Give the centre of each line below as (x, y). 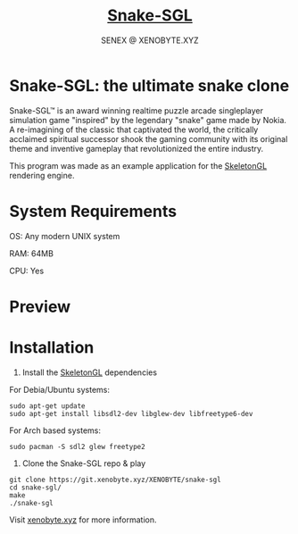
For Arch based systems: (55, 430)
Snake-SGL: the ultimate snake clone (149, 85)
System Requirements (93, 211)
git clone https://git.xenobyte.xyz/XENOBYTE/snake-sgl (115, 480)
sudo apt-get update (48, 406)
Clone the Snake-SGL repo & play (84, 463)
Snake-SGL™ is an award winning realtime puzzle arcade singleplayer (136, 110)
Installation (52, 347)
